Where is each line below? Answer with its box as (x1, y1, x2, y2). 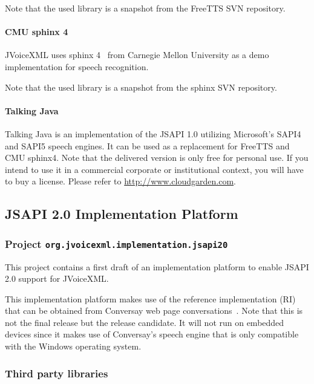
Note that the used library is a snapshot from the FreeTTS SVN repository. (5, 2, 286, 14)
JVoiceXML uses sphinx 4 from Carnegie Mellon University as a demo (5, 48, 269, 61)
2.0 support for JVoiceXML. (5, 272, 109, 285)
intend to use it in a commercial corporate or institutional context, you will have (5, 163, 304, 175)
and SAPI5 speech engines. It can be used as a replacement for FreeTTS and (5, 139, 290, 152)
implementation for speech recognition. (5, 60, 149, 73)
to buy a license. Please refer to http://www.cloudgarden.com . (5, 175, 236, 187)
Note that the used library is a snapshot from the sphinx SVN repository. (5, 80, 277, 93)
